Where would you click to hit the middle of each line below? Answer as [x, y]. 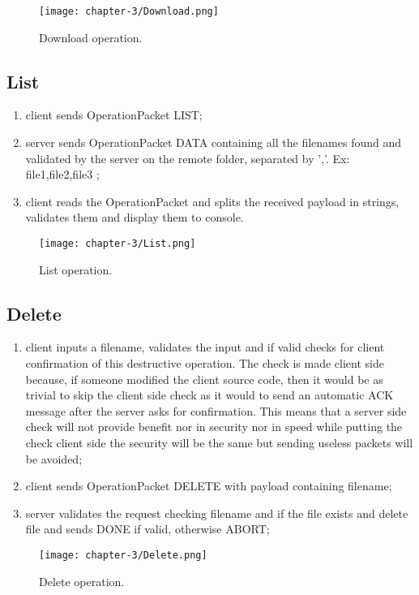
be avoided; [54, 458]
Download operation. [91, 37]
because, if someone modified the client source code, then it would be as [204, 379]
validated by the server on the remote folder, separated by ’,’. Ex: [188, 158]
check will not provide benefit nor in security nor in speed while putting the [214, 427]
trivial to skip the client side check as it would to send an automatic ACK [209, 395]
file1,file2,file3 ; [62, 174]
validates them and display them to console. [135, 217]
